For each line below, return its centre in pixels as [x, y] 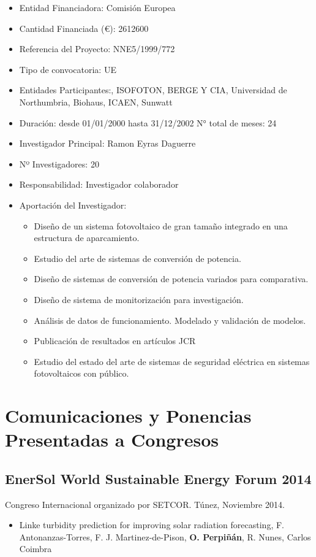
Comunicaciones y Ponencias [128, 416]
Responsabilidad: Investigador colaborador [99, 184]
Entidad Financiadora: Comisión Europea [97, 7]
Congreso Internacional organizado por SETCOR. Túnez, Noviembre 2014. [145, 504]
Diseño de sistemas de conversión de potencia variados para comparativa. [171, 279]
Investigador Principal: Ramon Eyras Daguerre [107, 143]
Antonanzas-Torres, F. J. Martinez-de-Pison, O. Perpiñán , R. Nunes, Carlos [165, 536]
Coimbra [36, 549]
